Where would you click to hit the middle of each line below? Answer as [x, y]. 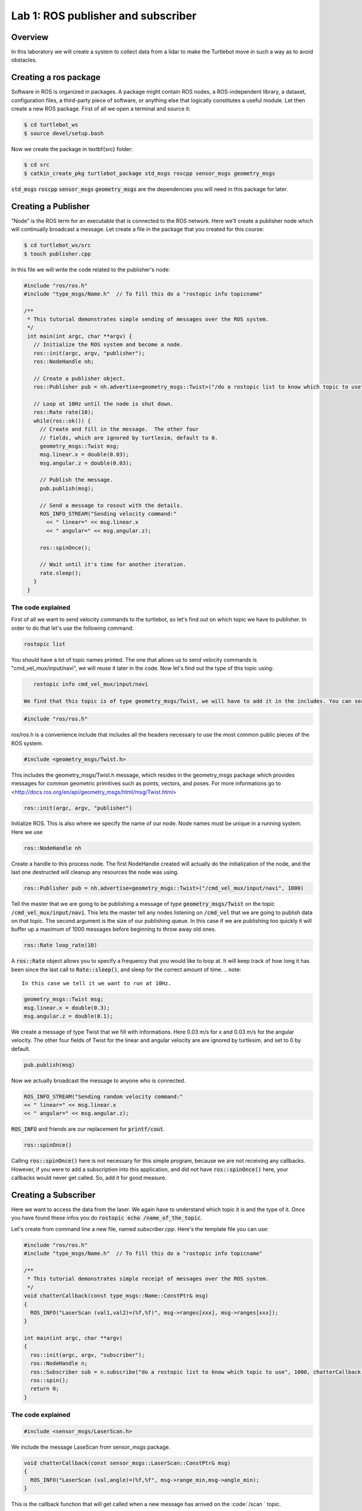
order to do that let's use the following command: [72, 628]
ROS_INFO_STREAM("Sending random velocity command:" [103, 1096]
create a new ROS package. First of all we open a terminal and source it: [101, 109]
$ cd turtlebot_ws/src [57, 245]
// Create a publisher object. [80, 378]
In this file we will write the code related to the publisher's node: [91, 270]
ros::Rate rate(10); [64, 412]
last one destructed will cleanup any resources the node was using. [95, 872]
